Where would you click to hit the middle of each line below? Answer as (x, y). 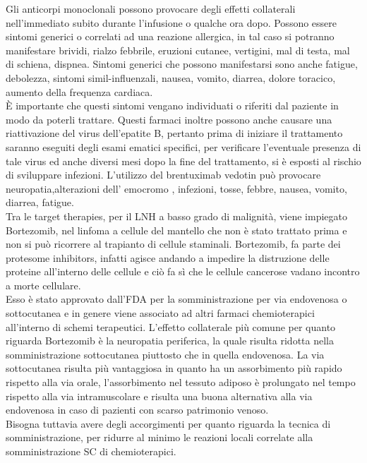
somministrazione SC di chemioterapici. (91, 451)
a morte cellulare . (43, 285)
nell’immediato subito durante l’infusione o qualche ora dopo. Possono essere (172, 22)
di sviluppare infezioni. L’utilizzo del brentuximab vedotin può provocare (163, 175)
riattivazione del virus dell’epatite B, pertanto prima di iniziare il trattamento (174, 133)
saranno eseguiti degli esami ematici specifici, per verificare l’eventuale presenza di (183, 146)
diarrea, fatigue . (40, 202)
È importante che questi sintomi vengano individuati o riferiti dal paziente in (172, 106)
